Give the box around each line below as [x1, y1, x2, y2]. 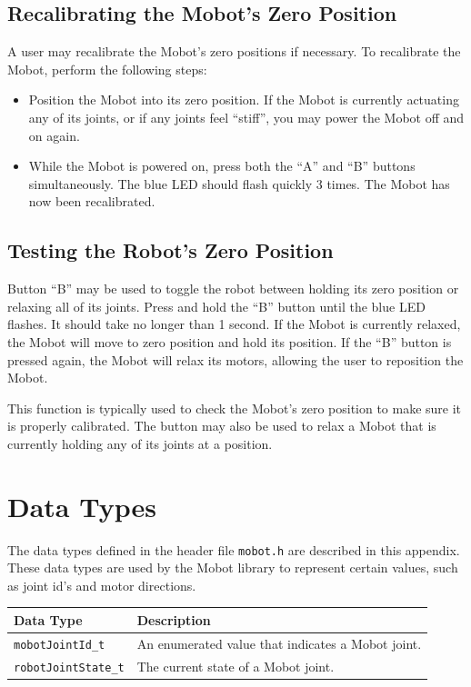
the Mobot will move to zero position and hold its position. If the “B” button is [7, 332, 452, 351]
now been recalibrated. [28, 192, 155, 211]
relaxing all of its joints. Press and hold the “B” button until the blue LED [7, 296, 426, 315]
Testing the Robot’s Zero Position [7, 236, 334, 264]
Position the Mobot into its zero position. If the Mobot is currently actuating [28, 90, 459, 109]
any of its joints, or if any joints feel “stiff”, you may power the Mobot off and [28, 107, 465, 126]
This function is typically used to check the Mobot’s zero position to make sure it [7, 398, 462, 417]
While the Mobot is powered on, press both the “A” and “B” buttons [28, 156, 416, 175]
